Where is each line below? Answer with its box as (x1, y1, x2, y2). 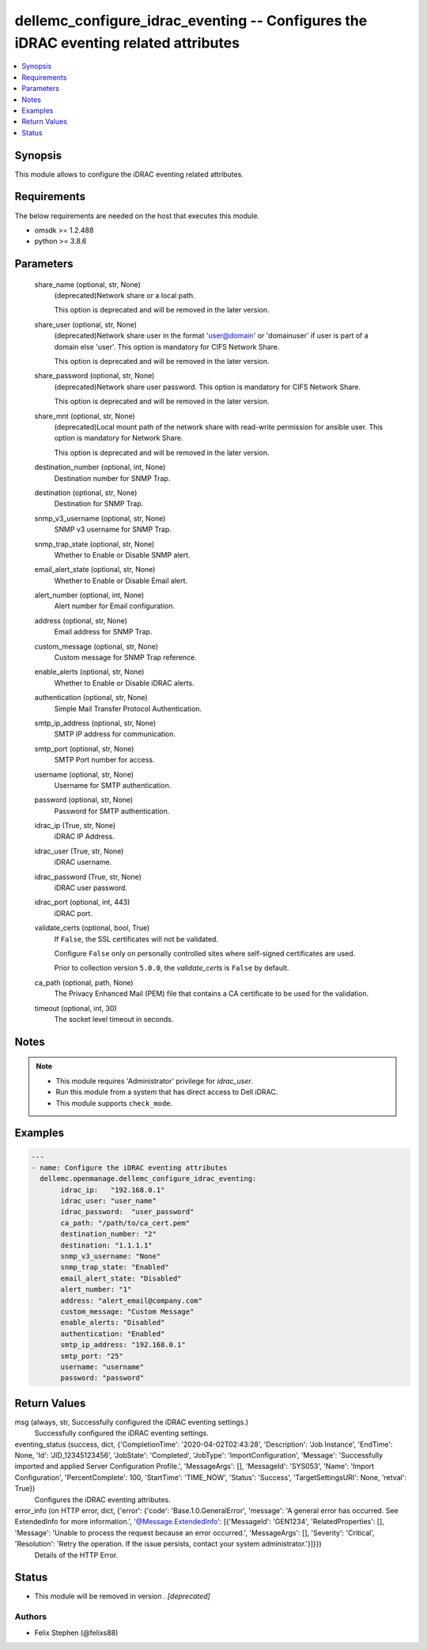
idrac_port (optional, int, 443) (34, 898, 130, 907)
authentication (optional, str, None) (34, 693, 148, 702)
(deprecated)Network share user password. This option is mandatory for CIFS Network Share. (54, 382, 361, 392)
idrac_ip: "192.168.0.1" (60, 1185, 165, 1194)
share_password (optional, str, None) (34, 371, 155, 380)
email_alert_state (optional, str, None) (34, 565, 156, 574)
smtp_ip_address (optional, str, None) (34, 718, 157, 728)
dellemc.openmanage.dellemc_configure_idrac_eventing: (40, 1175, 257, 1183)
